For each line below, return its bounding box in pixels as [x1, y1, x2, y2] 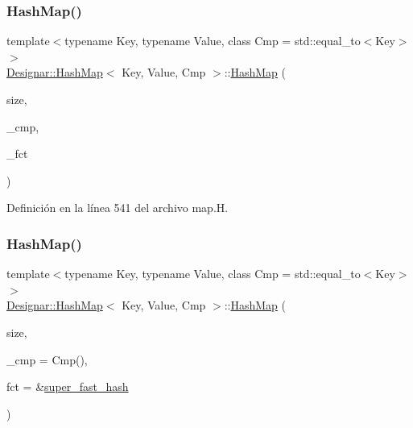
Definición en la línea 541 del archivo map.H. [6, 199, 229, 216]
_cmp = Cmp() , [6, 351, 88, 368]
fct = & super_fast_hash [6, 378, 129, 395]
